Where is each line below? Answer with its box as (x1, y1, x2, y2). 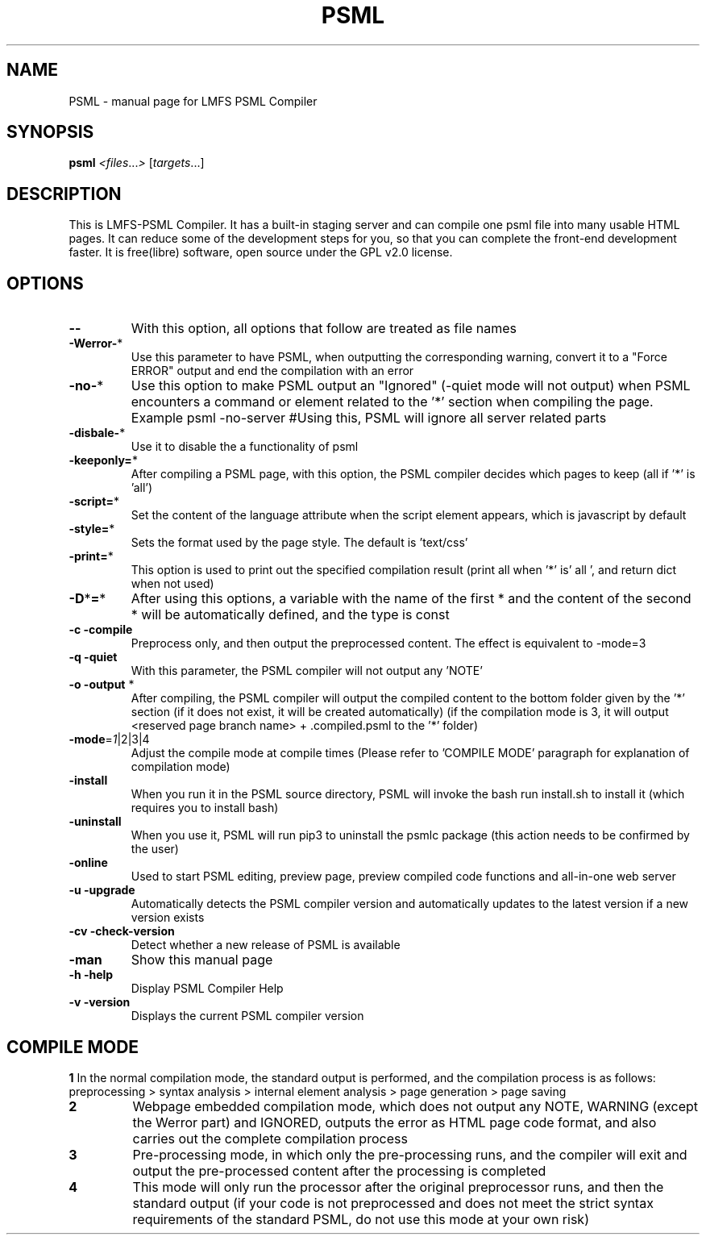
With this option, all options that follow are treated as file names (131, 320, 517, 337)
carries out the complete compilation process (132, 1130, 408, 1147)
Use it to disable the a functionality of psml (131, 439, 359, 454)
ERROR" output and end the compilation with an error (131, 364, 414, 378)
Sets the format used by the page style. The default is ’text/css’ (131, 535, 468, 550)
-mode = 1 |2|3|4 (69, 732, 150, 747)
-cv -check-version (69, 924, 175, 939)
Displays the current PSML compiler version (131, 1009, 364, 1023)
